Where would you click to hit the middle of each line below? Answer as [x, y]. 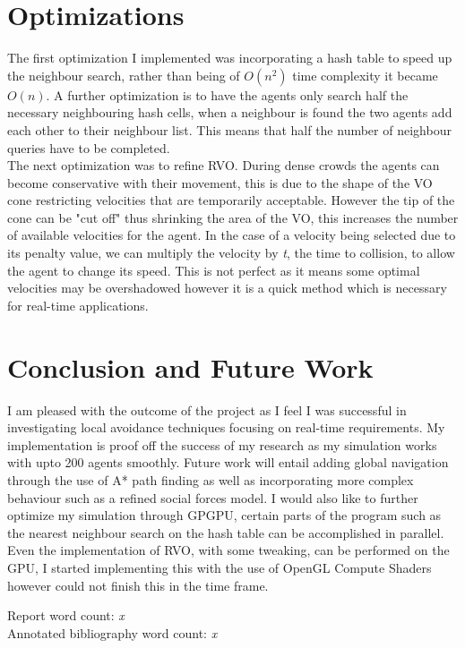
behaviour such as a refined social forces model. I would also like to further [213, 497]
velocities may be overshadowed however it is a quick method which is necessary [227, 288]
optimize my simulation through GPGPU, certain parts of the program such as [224, 515]
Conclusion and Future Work [190, 367]
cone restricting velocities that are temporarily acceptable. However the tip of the [231, 200]
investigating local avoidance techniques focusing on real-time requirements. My [226, 427]
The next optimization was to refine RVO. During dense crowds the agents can [224, 165]
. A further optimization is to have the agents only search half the [227, 94]
